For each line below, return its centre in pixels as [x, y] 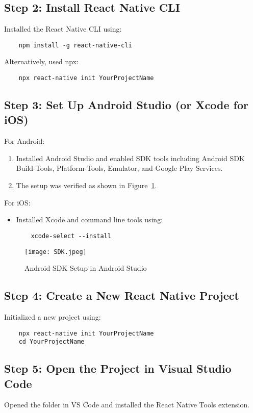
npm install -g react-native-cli [75, 45]
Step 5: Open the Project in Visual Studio [118, 368]
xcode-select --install [71, 236]
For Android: [24, 141]
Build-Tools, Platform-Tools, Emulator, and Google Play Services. [119, 168]
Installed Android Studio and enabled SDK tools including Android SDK [130, 158]
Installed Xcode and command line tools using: [90, 220]
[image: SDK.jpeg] [56, 252]
